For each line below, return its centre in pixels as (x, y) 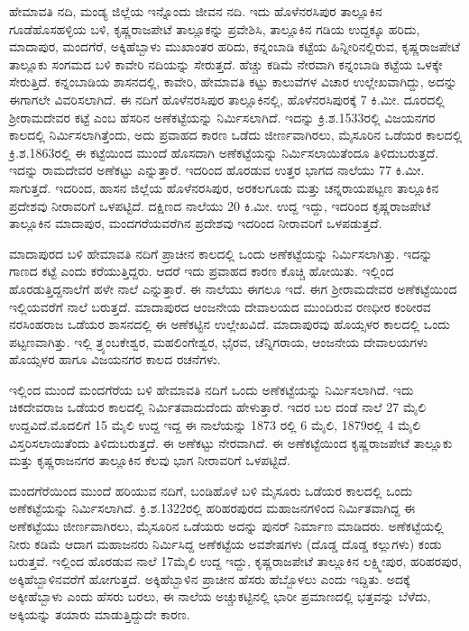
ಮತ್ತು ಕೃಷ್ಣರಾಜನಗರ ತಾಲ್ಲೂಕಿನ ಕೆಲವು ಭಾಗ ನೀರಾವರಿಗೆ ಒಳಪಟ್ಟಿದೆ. (150, 460)
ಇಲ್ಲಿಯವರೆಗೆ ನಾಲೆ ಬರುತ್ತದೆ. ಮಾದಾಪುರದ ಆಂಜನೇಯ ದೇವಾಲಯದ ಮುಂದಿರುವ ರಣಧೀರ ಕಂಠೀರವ (220, 306)
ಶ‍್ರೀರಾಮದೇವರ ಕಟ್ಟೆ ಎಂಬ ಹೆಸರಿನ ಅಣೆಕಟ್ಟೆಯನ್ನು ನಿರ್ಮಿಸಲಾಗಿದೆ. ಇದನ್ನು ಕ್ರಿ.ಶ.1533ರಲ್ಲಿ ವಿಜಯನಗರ (222, 117)
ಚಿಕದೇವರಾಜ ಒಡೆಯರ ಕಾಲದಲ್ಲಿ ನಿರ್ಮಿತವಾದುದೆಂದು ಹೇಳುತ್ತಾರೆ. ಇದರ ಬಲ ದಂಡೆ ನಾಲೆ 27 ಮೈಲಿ (218, 407)
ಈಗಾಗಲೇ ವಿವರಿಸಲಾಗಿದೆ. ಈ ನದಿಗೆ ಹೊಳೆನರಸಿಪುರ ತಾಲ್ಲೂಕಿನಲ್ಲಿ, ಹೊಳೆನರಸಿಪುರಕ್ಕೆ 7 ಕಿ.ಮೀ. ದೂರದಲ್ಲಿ (227, 99)
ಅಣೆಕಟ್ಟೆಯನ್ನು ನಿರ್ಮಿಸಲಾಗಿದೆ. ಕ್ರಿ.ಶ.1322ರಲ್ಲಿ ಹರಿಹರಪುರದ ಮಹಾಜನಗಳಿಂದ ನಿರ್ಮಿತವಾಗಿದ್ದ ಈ (212, 508)
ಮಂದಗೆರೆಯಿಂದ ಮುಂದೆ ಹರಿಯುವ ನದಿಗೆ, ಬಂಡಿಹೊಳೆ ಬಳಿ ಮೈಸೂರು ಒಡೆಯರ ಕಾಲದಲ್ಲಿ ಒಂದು (211, 490)
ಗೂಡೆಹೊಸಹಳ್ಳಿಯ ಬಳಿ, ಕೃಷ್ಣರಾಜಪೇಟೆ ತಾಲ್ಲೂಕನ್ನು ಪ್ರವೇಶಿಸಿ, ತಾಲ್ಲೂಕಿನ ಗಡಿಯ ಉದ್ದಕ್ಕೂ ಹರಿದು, (215, 28)
